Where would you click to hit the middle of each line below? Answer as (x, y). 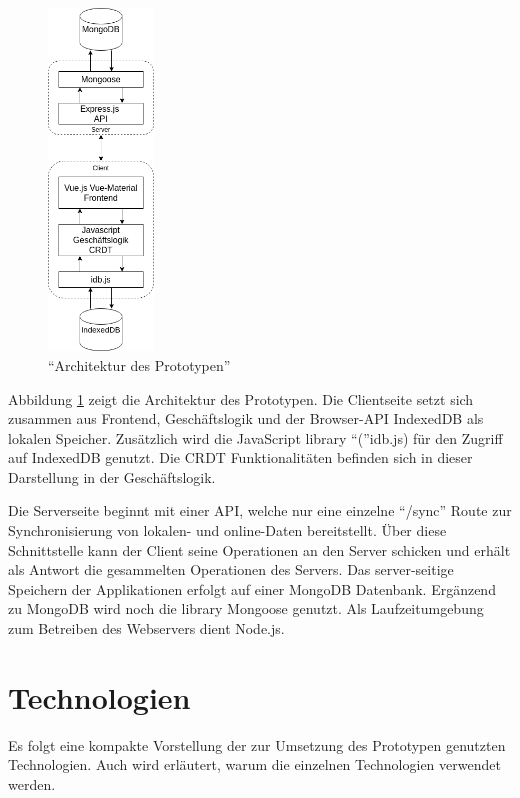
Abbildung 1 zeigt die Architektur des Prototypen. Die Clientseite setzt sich (241, 398)
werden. (32, 783)
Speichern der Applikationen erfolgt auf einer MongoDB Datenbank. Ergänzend (252, 588)
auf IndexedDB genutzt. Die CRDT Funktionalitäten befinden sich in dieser (240, 457)
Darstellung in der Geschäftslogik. (112, 476)
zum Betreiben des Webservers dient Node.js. (146, 628)
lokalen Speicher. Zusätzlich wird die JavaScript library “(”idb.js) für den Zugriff (255, 437)
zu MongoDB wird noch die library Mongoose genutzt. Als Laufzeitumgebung (246, 608)
